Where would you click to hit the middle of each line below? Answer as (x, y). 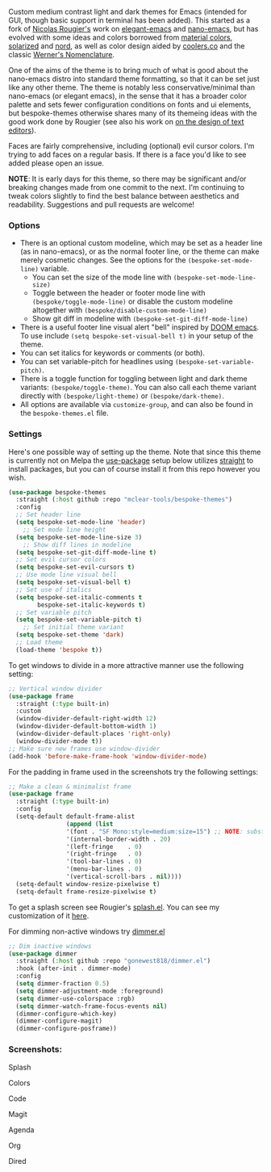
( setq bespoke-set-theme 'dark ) (70, 635)
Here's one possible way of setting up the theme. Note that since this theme (135, 452)
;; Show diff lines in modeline (77, 544)
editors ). (22, 130)
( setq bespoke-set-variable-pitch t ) (79, 620)
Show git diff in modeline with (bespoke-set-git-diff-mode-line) (140, 319)
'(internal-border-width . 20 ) (119, 839)
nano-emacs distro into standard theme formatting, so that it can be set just (134, 79)
